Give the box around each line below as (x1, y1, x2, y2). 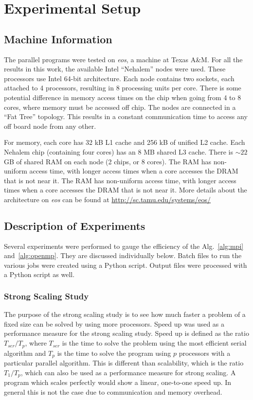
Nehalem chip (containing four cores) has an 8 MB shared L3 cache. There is (4, 146, 233, 157)
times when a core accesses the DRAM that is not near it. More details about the (4, 185, 247, 195)
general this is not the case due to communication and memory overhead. (4, 386, 222, 397)
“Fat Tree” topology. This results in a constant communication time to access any (4, 111, 248, 122)
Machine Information (4, 31, 112, 46)
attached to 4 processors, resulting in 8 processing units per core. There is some (4, 83, 241, 93)
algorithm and (4, 348, 46, 358)
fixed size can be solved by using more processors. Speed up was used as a (4, 318, 225, 329)
